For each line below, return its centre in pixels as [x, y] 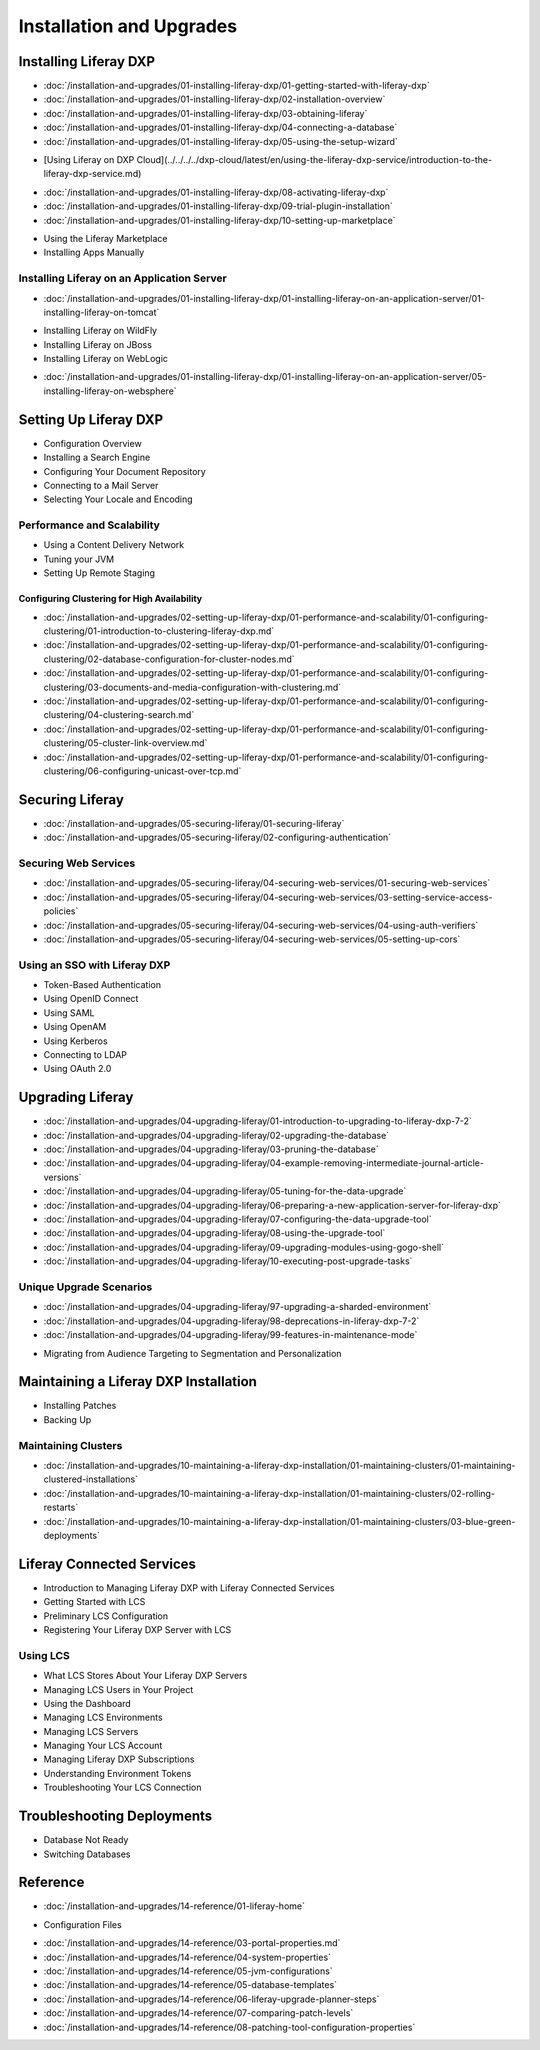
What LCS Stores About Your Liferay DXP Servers [145, 1676]
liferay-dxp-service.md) [92, 174]
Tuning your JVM [79, 559]
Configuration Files [82, 1924]
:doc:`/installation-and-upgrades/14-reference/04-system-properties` [187, 1957]
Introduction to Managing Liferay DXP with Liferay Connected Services [189, 1587]
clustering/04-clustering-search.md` [119, 715]
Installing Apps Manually [94, 252]
